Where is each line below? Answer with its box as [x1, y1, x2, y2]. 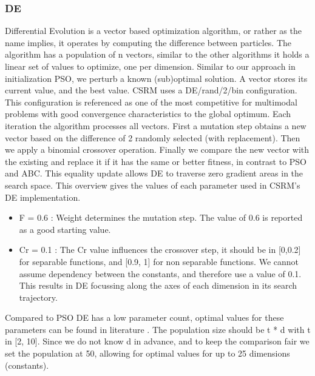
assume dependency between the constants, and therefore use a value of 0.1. [19, 267, 302, 280]
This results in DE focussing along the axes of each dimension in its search [19, 279, 297, 292]
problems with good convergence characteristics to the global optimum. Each [5, 107, 291, 120]
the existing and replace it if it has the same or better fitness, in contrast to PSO [5, 155, 307, 167]
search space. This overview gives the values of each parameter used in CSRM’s [5, 178, 300, 191]
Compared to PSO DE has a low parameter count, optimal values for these [5, 311, 284, 324]
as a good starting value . [19, 223, 111, 235]
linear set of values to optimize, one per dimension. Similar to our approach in [5, 60, 296, 72]
